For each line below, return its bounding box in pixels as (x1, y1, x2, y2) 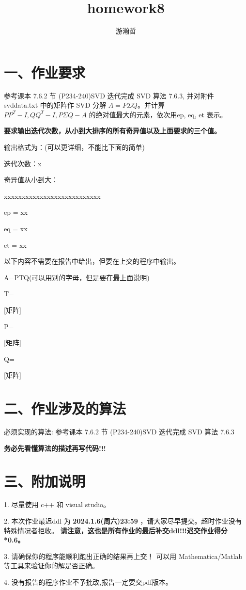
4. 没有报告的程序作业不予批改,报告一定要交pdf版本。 (4, 576, 172, 587)
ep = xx (4, 207, 28, 217)
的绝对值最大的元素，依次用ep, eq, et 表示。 (89, 109, 227, 119)
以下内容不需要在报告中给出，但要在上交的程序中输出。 (4, 256, 180, 266)
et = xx (4, 239, 27, 250)
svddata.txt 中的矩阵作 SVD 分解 (4, 100, 107, 110)
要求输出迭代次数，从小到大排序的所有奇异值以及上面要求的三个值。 (4, 126, 221, 136)
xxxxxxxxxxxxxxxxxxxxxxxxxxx (4, 191, 101, 201)
